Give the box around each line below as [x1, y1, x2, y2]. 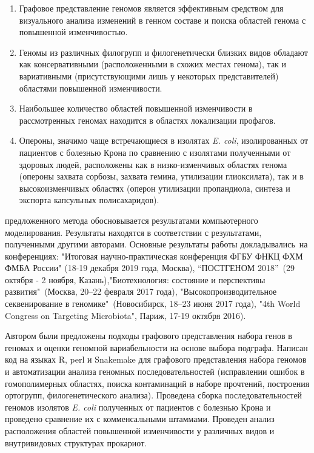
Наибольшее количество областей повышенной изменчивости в [19, 102, 253, 115]
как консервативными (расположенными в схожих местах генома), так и [19, 58, 287, 70]
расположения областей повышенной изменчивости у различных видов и [5, 424, 275, 437]
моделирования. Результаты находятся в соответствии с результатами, [5, 226, 262, 238]
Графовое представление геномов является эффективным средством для [19, 2, 284, 14]
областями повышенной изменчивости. [19, 81, 162, 94]
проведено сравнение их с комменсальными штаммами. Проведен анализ [5, 412, 275, 425]
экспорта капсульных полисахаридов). [19, 193, 159, 206]
